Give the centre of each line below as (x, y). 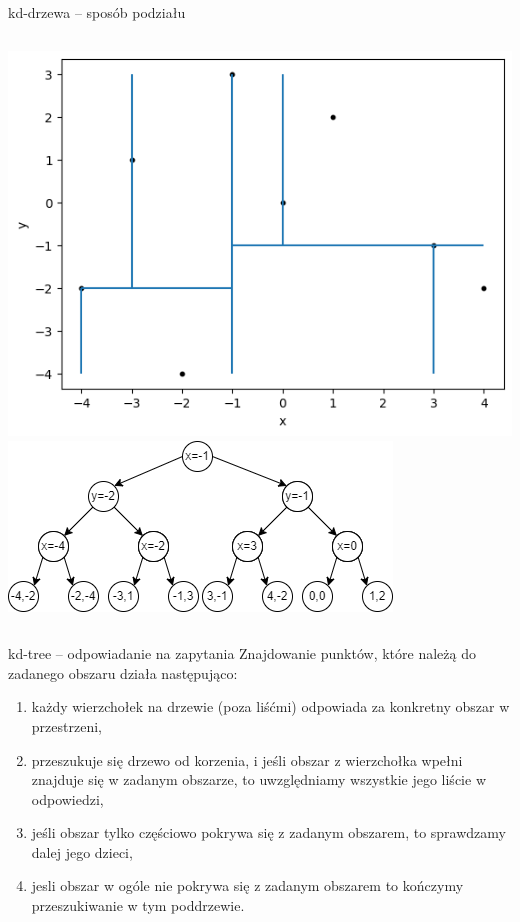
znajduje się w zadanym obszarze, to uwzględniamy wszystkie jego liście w (258, 779)
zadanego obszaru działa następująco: (123, 672)
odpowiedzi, (67, 798)
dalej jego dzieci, (82, 851)
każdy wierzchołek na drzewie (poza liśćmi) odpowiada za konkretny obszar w (270, 706)
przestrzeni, (66, 725)
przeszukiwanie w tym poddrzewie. (138, 905)
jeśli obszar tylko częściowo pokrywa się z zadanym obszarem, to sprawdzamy (268, 832)
